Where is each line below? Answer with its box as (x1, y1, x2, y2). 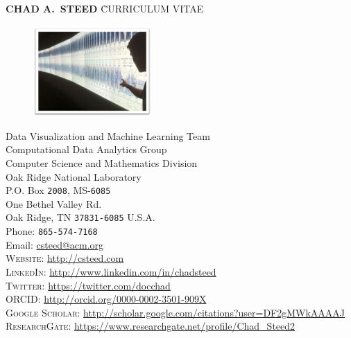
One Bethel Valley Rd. (6, 196, 102, 211)
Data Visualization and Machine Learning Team (6, 128, 210, 143)
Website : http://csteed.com (6, 251, 124, 265)
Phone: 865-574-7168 (6, 224, 98, 238)
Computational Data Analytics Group (6, 142, 167, 157)
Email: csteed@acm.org (6, 237, 104, 251)
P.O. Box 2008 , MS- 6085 (6, 183, 111, 197)
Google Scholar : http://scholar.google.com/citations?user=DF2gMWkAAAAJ (6, 305, 345, 319)
